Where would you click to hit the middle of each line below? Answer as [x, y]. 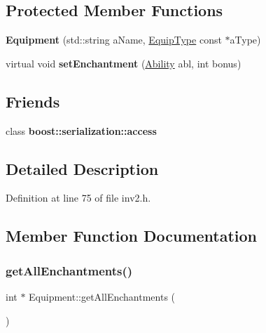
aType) [245, 40]
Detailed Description [82, 168]
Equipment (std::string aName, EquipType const [114, 40]
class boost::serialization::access [81, 130]
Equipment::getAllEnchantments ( [102, 296]
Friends [33, 101]
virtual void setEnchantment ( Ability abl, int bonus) [124, 63]
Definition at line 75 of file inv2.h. [78, 198]
